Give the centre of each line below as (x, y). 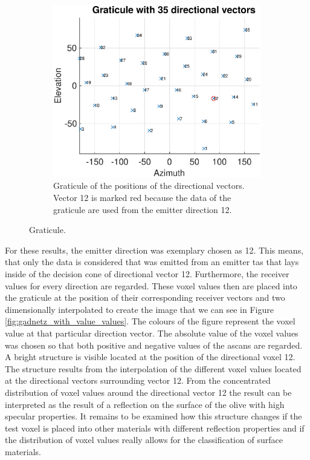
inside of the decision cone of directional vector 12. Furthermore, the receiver (147, 274)
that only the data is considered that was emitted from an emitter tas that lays (152, 262)
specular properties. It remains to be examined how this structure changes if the (153, 416)
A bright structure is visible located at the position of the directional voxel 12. (150, 357)
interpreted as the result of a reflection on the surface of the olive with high (145, 404)
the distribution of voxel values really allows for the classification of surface (144, 440)
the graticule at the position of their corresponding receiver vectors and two (145, 297)
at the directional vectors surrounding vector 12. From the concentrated (138, 380)
